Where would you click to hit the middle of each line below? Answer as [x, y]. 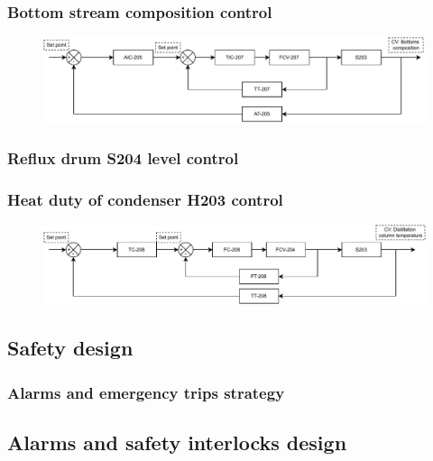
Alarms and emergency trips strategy [146, 392]
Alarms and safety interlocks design [177, 442]
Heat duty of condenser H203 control [145, 199]
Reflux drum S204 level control [123, 157]
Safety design [70, 348]
